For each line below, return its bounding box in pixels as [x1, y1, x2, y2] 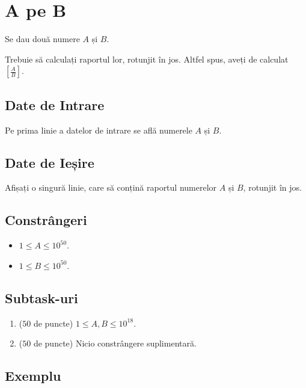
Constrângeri [5, 211, 87, 229]
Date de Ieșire [5, 153, 94, 171]
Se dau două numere [5, 32, 80, 45]
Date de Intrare [5, 95, 105, 114]
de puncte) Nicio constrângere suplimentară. [33, 337, 197, 350]
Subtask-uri [5, 288, 78, 307]
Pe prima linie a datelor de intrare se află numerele [5, 123, 192, 136]
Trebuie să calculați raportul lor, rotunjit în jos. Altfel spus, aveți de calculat [5, 52, 289, 65]
